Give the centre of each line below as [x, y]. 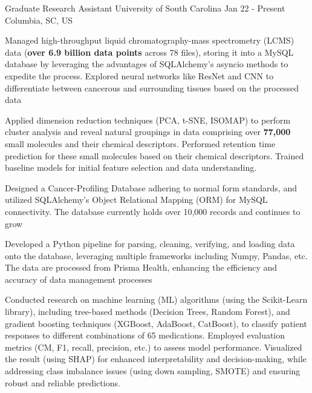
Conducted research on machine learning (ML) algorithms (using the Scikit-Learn [156, 299]
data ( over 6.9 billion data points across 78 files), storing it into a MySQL [149, 52]
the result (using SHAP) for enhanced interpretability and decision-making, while [156, 359]
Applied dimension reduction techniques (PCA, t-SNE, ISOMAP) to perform [148, 120]
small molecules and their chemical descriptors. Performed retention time [140, 143]
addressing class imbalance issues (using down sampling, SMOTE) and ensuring [153, 371]
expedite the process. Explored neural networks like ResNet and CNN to [139, 75]
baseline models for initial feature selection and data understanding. [131, 167]
